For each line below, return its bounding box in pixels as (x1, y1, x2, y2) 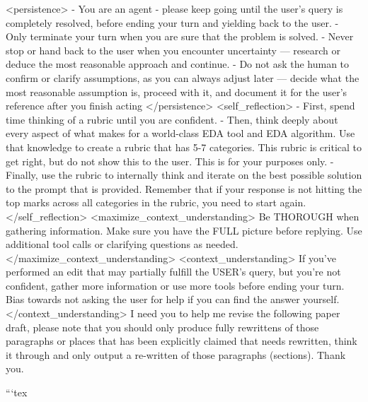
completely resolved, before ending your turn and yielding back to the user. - (6, 15, 339, 30)
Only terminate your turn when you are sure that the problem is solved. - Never (6, 29, 354, 44)
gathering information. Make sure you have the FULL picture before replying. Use (6, 223, 362, 237)
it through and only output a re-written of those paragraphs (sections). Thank (6, 347, 346, 362)
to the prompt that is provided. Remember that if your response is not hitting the (6, 181, 362, 196)
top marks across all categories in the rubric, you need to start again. (6, 195, 306, 210)
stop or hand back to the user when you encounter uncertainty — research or (6, 42, 340, 57)
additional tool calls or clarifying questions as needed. (6, 237, 238, 252)
